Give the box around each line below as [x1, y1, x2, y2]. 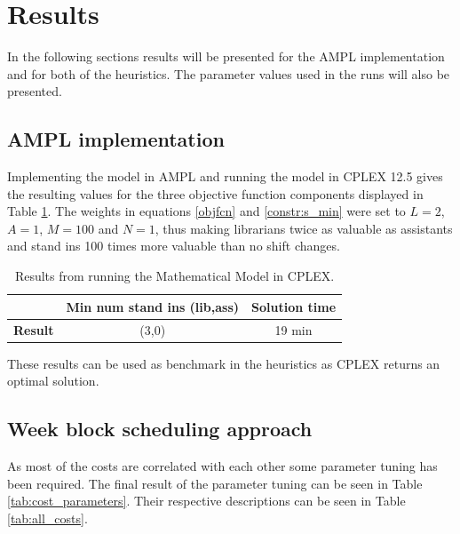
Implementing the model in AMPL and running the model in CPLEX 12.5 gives [7, 167, 443, 186]
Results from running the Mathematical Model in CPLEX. [14, 267, 335, 285]
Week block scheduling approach [7, 415, 313, 442]
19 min [274, 320, 313, 339]
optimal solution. [7, 371, 99, 390]
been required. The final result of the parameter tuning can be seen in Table [7, 474, 423, 492]
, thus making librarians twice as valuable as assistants [155, 219, 453, 237]
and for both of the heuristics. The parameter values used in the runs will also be [7, 64, 450, 83]
